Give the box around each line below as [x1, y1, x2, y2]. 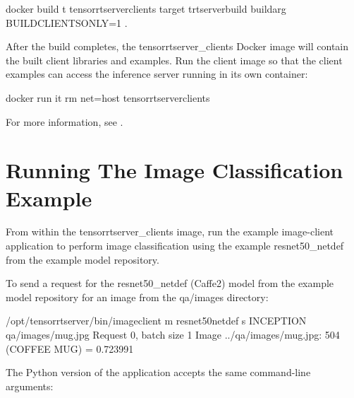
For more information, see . [6, 114, 123, 129]
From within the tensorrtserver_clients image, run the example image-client [6, 224, 334, 239]
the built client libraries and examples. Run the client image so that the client [6, 52, 343, 67]
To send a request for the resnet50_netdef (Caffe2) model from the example [6, 276, 334, 291]
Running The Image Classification [6, 156, 343, 185]
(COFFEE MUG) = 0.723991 [6, 341, 134, 356]
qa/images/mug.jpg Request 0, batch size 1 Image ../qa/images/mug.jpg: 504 [6, 327, 340, 342]
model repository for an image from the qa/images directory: [6, 289, 269, 304]
